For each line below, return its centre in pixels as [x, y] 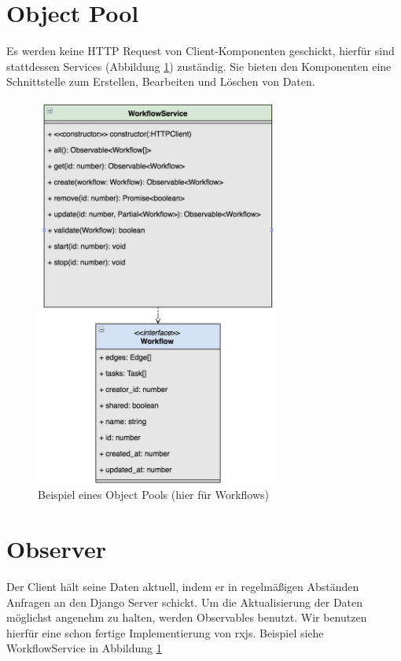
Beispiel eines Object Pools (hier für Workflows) [154, 495]
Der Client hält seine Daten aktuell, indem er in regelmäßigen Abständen [183, 587]
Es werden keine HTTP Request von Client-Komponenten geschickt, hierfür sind [200, 51]
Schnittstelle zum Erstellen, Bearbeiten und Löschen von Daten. [161, 81]
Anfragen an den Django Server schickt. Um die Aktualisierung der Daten [185, 602]
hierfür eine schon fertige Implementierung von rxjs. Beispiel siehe [165, 632]
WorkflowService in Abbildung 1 [84, 648]
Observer [56, 549]
